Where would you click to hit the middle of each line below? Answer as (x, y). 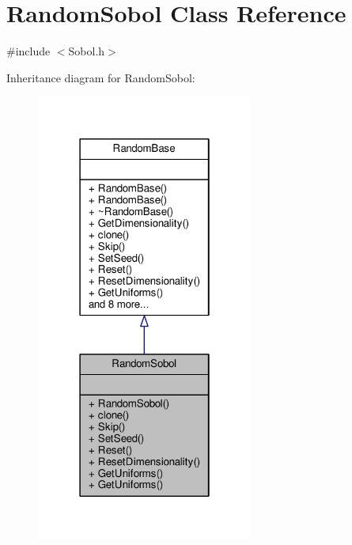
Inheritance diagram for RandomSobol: (101, 77)
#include (28, 51)
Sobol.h (87, 51)
